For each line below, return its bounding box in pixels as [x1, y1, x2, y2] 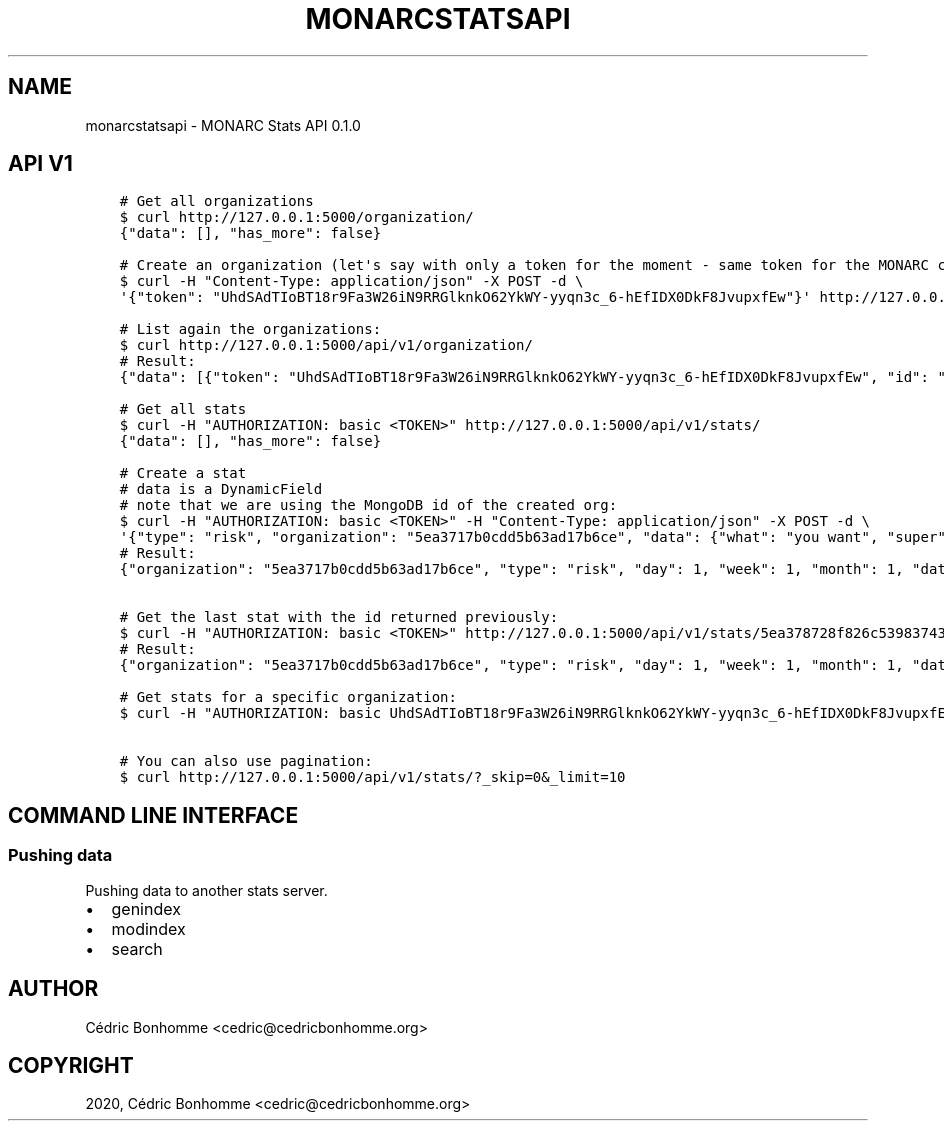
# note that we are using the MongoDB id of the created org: [119, 497, 618, 514]
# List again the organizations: [119, 321, 382, 338]
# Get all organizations [119, 193, 314, 210]
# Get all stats [119, 401, 247, 418]
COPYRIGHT [8, 1052, 134, 1078]
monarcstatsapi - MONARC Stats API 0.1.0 [85, 116, 361, 134]
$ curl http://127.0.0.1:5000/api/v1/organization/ [119, 337, 533, 354]
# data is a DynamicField [119, 481, 323, 498]
